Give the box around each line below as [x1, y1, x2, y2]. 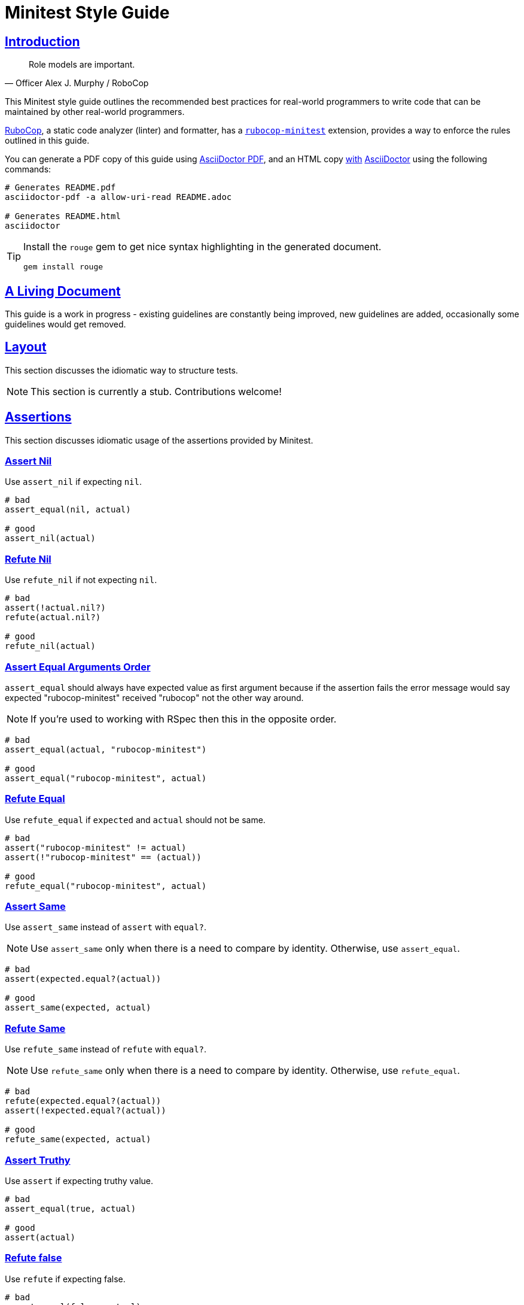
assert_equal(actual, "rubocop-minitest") [5, 744, 207, 754]
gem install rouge [23, 262, 103, 272]
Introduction [5, 34, 80, 49]
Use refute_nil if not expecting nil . [5, 575, 157, 585]
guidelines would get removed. [5, 319, 126, 330]
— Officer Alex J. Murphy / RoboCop [5, 78, 149, 89]
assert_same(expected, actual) [5, 1003, 151, 1013]
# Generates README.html [5, 211, 121, 221]
